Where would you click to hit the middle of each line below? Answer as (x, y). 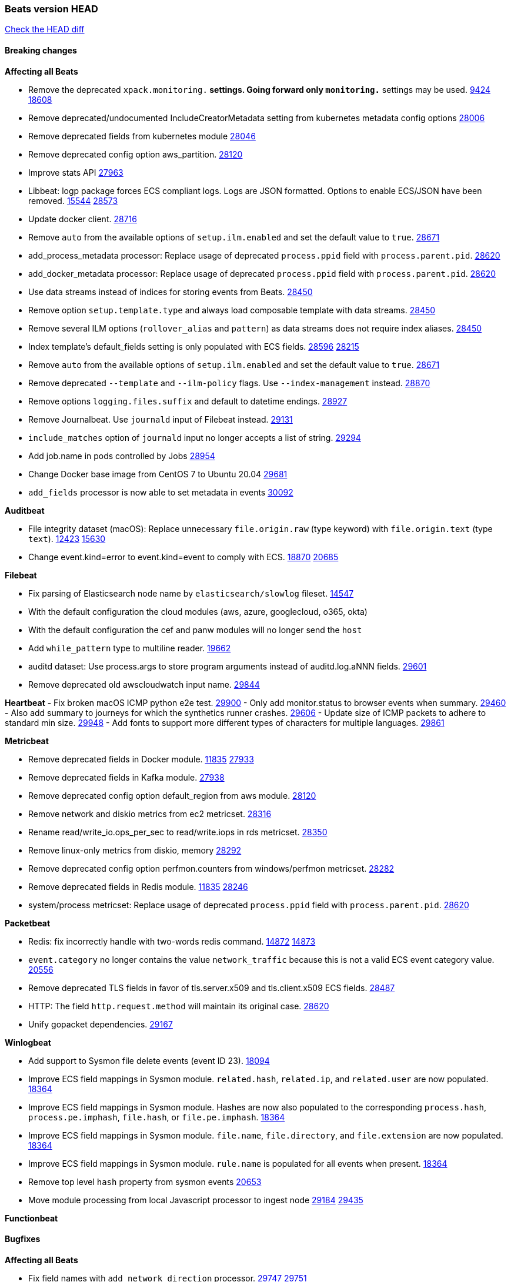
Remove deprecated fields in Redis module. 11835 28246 (138, 886)
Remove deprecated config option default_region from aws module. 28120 (172, 795)
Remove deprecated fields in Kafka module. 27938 (126, 777)
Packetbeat (28, 923)
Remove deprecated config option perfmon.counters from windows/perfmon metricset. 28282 (211, 868)
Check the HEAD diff (45, 29)
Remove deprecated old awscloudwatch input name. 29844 (144, 684)
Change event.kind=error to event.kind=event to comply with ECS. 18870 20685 (183, 557)
